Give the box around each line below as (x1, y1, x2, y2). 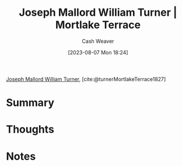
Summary (6, 96, 54, 109)
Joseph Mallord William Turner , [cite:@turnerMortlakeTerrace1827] (6, 75, 166, 82)
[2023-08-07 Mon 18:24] (68, 49, 128, 56)
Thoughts (6, 123, 54, 136)
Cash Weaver (82, 37, 114, 44)
